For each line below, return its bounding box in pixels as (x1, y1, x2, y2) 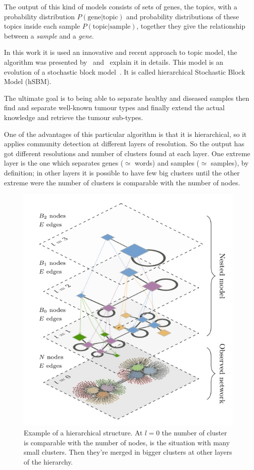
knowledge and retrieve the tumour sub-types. (4, 112, 143, 122)
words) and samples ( (134, 158, 200, 168)
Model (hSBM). (4, 76, 51, 86)
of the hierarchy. (24, 456, 73, 467)
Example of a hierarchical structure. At (24, 427, 143, 438)
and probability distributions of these (126, 11, 239, 21)
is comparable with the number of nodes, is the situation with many (24, 437, 230, 447)
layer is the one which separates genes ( (4, 158, 124, 168)
